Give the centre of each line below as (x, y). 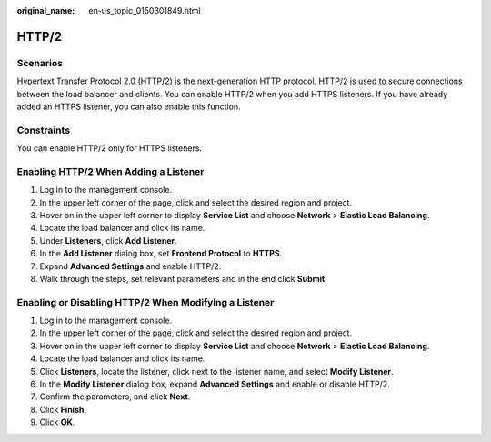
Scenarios (40, 63)
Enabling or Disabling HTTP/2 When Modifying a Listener (145, 302)
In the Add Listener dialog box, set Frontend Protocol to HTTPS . (161, 254)
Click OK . (57, 422)
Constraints (44, 130)
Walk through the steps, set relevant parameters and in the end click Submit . (183, 278)
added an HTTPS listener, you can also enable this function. (129, 106)
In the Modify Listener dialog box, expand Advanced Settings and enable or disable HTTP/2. (215, 384)
